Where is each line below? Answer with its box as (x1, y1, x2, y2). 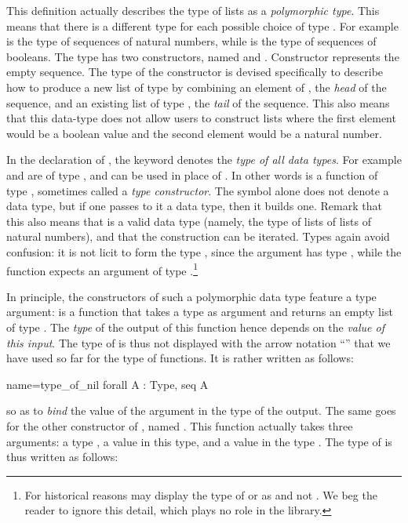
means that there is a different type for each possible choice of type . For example (6, 17, 399, 34)
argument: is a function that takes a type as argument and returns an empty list (6, 303, 393, 320)
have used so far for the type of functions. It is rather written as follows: (6, 350, 354, 366)
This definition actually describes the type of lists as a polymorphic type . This (6, 2, 380, 18)
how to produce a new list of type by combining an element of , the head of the (6, 78, 387, 95)
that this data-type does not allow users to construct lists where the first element (6, 110, 396, 126)
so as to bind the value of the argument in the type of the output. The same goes (6, 402, 396, 419)
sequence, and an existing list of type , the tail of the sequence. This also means (6, 94, 390, 111)
